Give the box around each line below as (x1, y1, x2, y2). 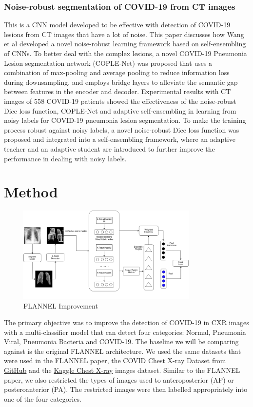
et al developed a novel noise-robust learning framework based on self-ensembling (4, 39, 246, 49)
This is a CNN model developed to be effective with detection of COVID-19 (4, 19, 231, 30)
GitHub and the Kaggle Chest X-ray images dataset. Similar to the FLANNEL (4, 365, 240, 375)
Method (4, 182, 58, 202)
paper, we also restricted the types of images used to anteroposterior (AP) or (4, 374, 234, 385)
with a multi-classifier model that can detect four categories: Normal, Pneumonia (4, 327, 246, 337)
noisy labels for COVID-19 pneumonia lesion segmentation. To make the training (4, 115, 246, 125)
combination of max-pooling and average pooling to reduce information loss (4, 67, 230, 78)
